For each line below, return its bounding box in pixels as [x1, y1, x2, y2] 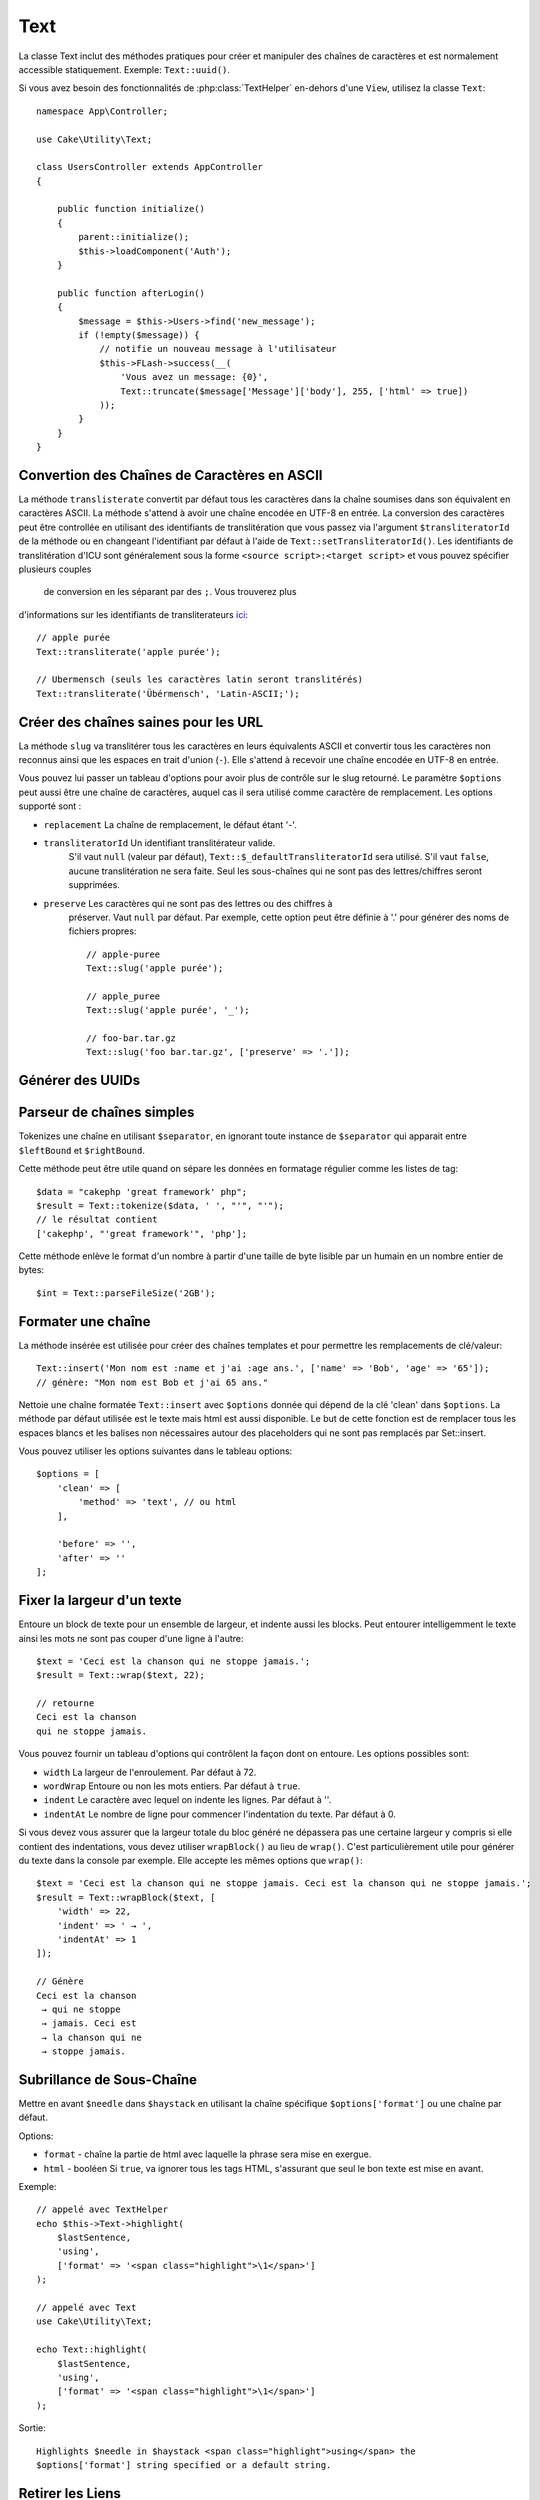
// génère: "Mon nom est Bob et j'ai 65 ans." [36, 1376, 269, 1388]
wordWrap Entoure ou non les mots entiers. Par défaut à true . [43, 1780, 301, 1792]
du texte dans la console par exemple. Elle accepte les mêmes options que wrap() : [18, 1854, 364, 1866]
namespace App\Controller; [36, 105, 169, 117]
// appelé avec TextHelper [36, 2204, 169, 2215]
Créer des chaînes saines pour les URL [18, 713, 264, 730]
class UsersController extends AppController [36, 161, 264, 173]
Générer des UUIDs [18, 1072, 140, 1089]
